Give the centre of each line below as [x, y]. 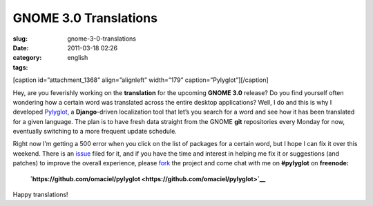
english [78, 58]
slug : [20, 39]
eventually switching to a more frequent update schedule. [95, 132]
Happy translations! [40, 195]
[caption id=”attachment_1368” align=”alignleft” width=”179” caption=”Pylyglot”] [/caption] [141, 80]
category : [27, 58]
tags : [20, 67]
